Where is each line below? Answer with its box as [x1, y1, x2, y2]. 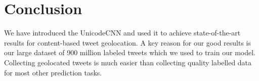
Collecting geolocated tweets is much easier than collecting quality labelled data [4, 57, 252, 67]
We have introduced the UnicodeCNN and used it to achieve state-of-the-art [4, 27, 241, 38]
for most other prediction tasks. [4, 67, 102, 77]
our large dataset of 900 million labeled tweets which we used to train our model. [4, 47, 255, 58]
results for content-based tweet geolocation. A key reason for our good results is [4, 37, 251, 48]
